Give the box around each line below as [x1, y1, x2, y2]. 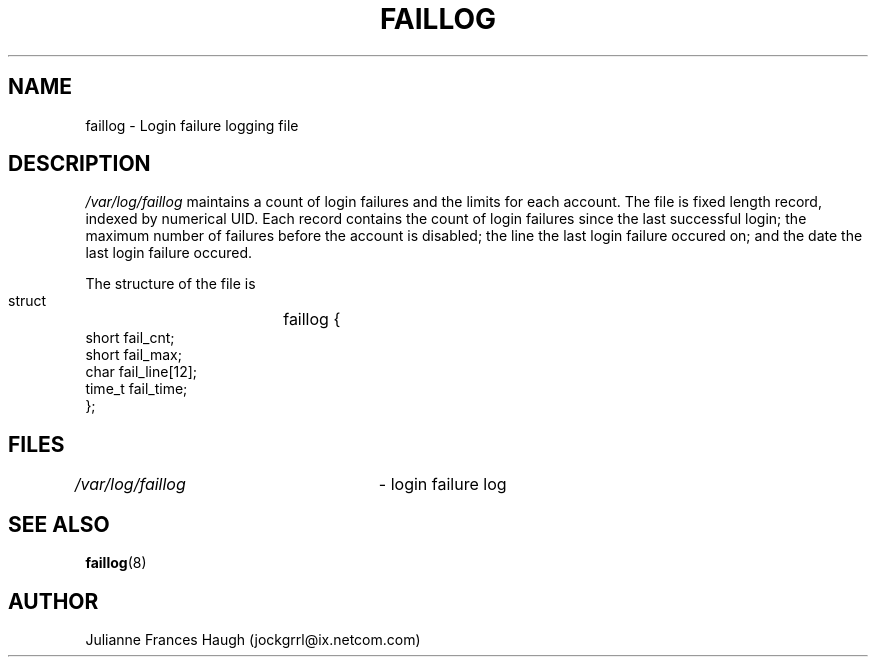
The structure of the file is [85, 275, 256, 293]
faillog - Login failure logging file [85, 116, 299, 134]
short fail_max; [85, 346, 182, 364]
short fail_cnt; [85, 329, 175, 347]
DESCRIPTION [8, 151, 151, 177]
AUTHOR [8, 588, 99, 614]
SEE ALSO [8, 511, 110, 537]
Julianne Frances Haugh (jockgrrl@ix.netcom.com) [85, 630, 421, 648]
